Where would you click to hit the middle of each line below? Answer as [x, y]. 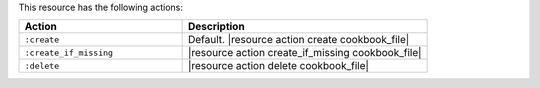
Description [216, 27]
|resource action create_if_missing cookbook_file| [304, 53]
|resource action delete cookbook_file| [278, 66]
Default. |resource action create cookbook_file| [298, 40]
